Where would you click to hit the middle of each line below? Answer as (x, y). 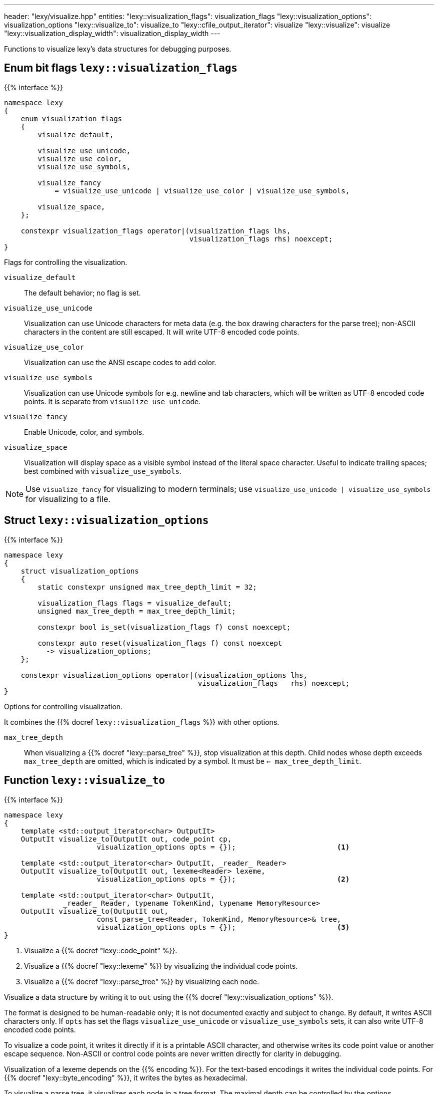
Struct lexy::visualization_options (106, 520)
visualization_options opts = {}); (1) (223, 847)
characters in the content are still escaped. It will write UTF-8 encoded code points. (162, 332)
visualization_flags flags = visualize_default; (135, 603)
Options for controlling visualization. (63, 706)
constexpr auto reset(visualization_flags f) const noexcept (160, 643)
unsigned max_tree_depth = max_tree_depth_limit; (137, 611)
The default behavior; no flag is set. (82, 293)
